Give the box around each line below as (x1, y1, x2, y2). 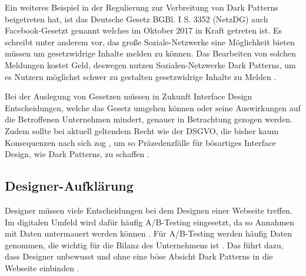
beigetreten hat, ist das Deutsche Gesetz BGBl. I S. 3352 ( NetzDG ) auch (5, 12, 268, 25)
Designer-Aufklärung (5, 177, 134, 195)
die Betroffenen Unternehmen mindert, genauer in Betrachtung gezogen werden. (5, 113, 293, 125)
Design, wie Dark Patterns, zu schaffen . (5, 148, 149, 160)
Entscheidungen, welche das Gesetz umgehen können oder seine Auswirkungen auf (5, 101, 301, 114)
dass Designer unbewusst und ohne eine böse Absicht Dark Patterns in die (5, 250, 273, 262)
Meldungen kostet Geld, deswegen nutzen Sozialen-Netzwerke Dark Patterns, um (5, 58, 296, 71)
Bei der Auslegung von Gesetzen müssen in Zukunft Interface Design (5, 90, 252, 102)
